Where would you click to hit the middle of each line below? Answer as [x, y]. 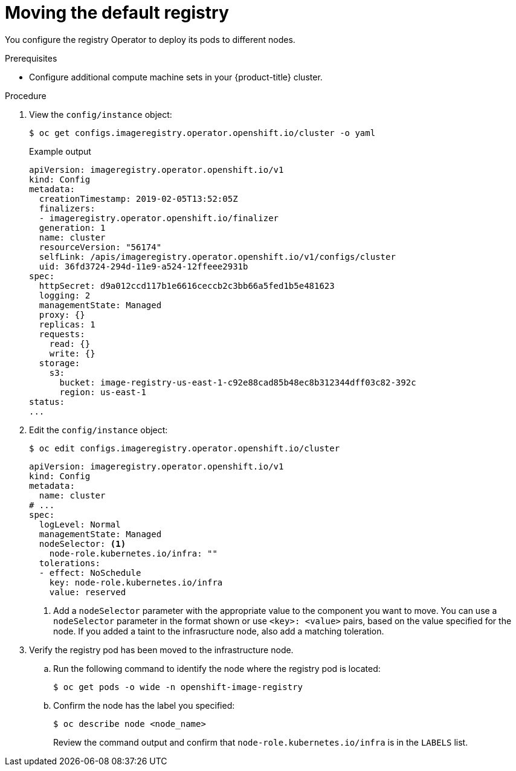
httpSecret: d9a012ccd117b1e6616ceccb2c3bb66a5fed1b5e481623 [187, 285]
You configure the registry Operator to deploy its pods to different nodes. [150, 39]
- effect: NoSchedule [90, 573]
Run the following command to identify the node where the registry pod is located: [217, 668]
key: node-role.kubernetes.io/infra [136, 582]
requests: [62, 334]
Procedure [26, 95]
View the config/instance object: [101, 114]
